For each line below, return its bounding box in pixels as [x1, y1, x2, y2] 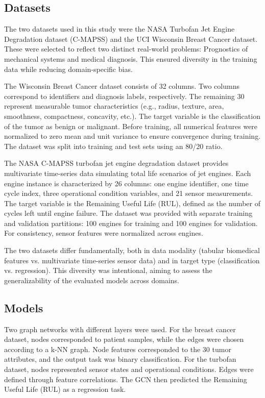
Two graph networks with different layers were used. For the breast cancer [4, 324, 236, 334]
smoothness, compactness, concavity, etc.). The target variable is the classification [4, 110, 260, 121]
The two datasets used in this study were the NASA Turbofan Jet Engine [4, 23, 235, 34]
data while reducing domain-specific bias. [4, 63, 133, 74]
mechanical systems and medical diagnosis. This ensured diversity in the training [4, 53, 257, 64]
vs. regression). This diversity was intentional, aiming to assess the [4, 265, 212, 276]
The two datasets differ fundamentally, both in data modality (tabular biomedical [4, 245, 260, 256]
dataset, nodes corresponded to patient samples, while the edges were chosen [4, 334, 244, 344]
